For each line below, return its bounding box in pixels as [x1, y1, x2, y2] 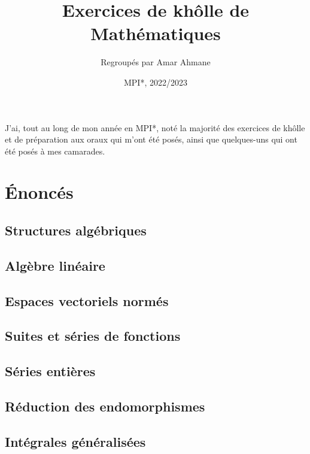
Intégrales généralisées [5, 432, 146, 450]
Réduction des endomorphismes [5, 397, 205, 415]
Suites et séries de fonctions [5, 326, 181, 345]
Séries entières [5, 362, 96, 380]
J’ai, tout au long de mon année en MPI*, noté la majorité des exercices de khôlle [5, 121, 305, 134]
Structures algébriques [5, 221, 147, 240]
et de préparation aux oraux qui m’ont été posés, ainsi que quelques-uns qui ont [5, 133, 297, 146]
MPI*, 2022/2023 [124, 75, 187, 88]
